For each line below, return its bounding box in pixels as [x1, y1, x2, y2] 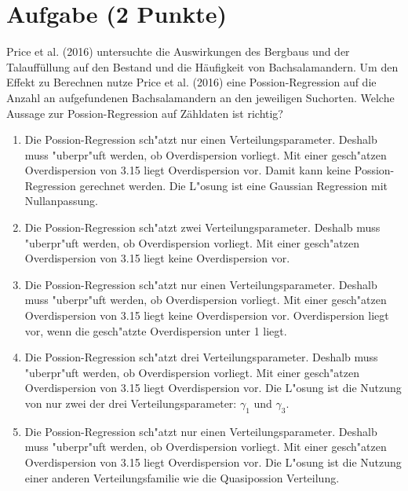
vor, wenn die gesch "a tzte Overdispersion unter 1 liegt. [24, 322, 287, 339]
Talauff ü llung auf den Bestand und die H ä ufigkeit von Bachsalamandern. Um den [6, 58, 399, 75]
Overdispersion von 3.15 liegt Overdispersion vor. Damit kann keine [24, 162, 352, 178]
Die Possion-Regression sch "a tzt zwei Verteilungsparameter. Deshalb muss [24, 219, 381, 236]
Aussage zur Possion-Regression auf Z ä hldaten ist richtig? [6, 104, 283, 121]
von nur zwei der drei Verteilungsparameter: [24, 395, 237, 411]
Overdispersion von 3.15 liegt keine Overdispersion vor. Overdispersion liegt [24, 307, 389, 324]
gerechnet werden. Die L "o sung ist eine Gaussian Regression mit [79, 177, 388, 193]
